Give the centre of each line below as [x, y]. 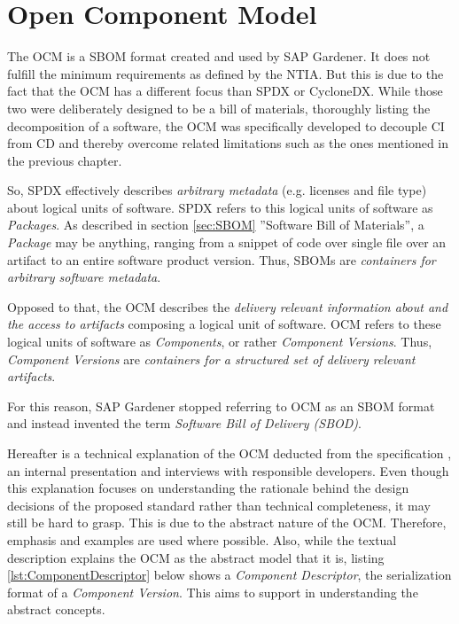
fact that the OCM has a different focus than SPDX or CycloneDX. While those [225, 91]
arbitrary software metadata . [84, 277]
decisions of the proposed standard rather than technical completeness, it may [219, 505]
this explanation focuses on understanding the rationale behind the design [208, 488]
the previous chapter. [65, 160]
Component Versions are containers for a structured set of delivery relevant [211, 359]
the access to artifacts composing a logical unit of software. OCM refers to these [224, 324]
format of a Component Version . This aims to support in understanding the [213, 592]
